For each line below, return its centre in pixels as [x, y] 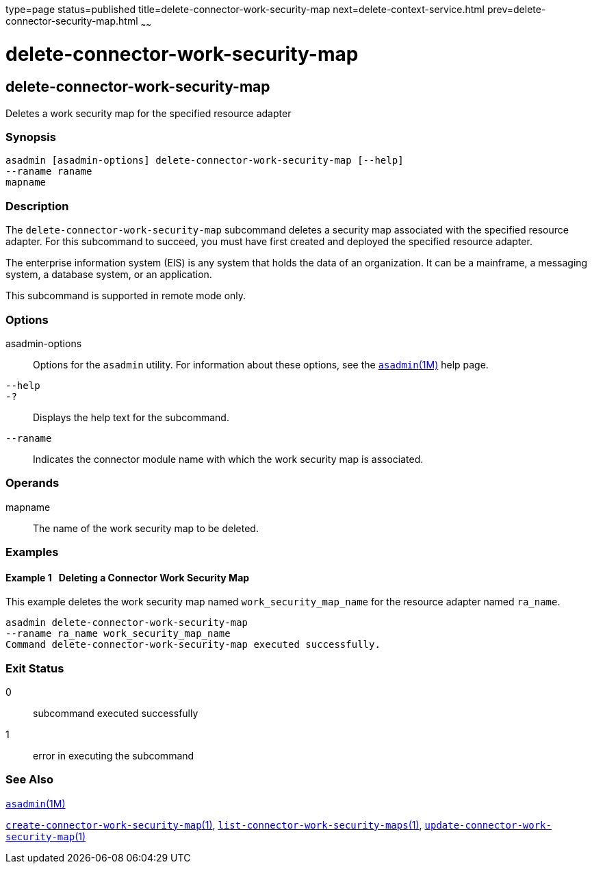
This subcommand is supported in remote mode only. [126, 296]
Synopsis [31, 137]
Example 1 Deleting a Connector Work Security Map [128, 577]
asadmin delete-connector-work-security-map [127, 623]
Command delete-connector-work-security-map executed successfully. [193, 645]
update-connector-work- [488, 825]
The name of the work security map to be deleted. [146, 528]
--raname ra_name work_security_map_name [118, 634]
